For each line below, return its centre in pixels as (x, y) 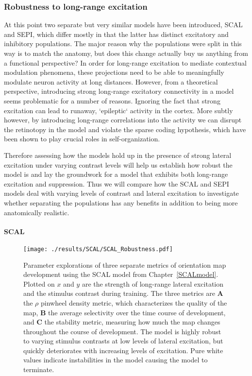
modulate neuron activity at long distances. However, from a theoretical (111, 81)
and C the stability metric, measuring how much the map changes (122, 322)
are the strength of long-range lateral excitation (153, 283)
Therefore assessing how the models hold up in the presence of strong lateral (118, 155)
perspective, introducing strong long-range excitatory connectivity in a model (119, 91)
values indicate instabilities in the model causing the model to (116, 360)
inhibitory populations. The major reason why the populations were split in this (123, 43)
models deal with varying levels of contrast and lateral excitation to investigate (121, 193)
